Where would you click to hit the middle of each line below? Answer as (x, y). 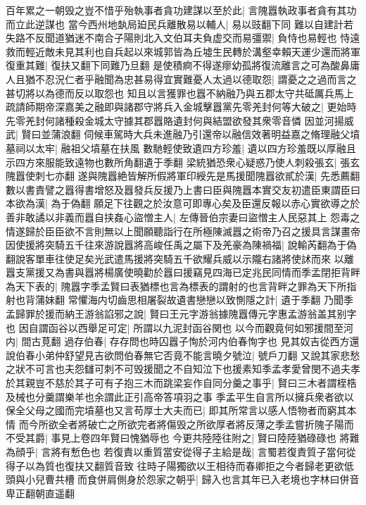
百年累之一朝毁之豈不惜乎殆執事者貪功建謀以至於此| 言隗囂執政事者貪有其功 (181, 10)
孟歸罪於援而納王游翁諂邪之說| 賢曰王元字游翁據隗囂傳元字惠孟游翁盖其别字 (181, 314)
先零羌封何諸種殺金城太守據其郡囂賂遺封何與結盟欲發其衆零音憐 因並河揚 (175, 120)
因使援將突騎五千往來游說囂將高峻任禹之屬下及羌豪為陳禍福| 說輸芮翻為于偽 (181, 245)
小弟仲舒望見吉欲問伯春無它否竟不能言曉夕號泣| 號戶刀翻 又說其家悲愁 (197, 355)
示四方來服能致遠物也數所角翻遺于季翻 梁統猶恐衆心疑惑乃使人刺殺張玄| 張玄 (183, 162)
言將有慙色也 (71, 451)
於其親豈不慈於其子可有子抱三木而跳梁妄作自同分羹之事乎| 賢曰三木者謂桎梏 (181, 383)
